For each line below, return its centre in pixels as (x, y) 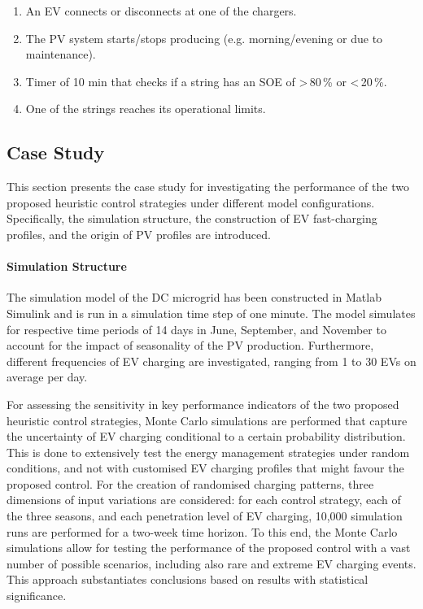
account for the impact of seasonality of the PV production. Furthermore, (190, 345)
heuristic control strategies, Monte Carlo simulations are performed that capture (207, 420)
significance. (37, 596)
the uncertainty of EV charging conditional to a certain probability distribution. (206, 436)
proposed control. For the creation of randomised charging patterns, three (190, 483)
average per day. (47, 377)
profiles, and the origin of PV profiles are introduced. (139, 234)
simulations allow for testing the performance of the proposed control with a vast (209, 548)
